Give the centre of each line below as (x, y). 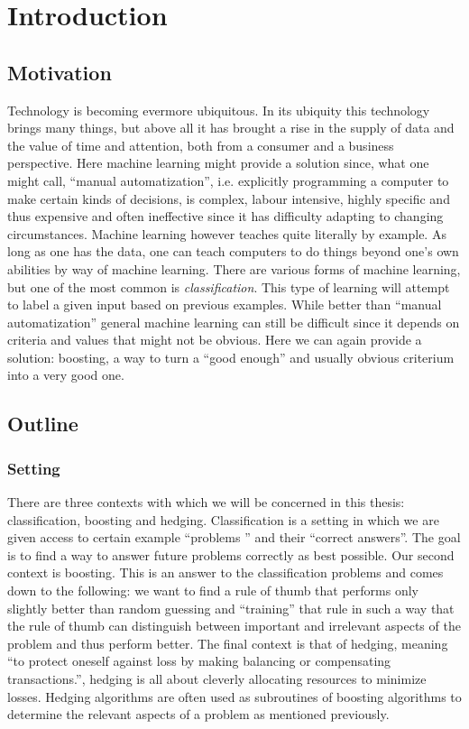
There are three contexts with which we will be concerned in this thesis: (206, 502)
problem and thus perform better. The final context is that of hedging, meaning (228, 643)
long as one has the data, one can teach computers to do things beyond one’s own (233, 251)
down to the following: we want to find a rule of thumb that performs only (213, 591)
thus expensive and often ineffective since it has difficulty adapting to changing (225, 216)
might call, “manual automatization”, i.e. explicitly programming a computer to (228, 180)
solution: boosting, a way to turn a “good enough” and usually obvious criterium (231, 357)
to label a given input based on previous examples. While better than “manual (225, 305)
